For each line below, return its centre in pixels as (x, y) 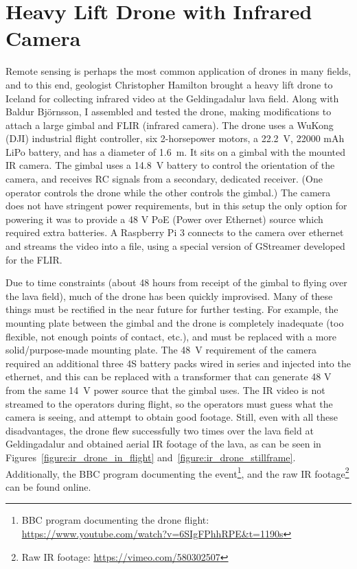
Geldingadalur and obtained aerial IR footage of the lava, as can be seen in (163, 444)
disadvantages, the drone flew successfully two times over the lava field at (160, 430)
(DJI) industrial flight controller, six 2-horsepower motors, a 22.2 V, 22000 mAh (175, 138)
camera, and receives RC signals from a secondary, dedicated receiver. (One (164, 179)
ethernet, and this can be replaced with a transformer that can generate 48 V (169, 376)
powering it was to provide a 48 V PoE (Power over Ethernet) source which (164, 219)
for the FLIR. (34, 259)
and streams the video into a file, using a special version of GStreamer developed (175, 246)
